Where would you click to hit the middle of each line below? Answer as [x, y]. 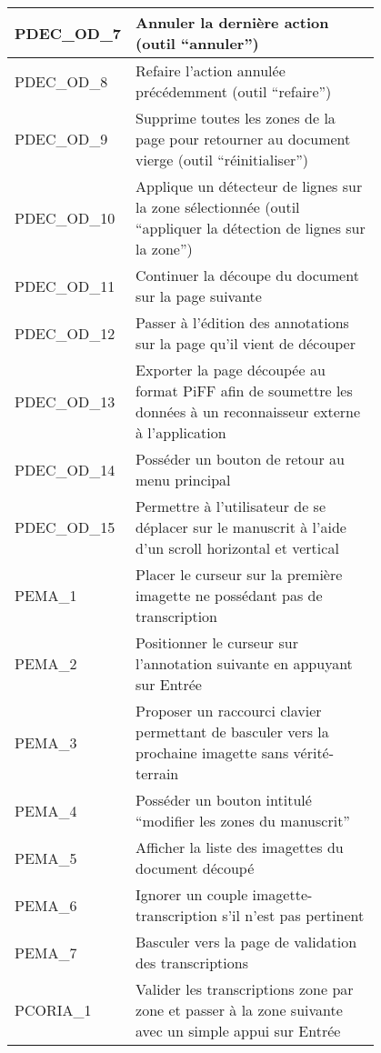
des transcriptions [192, 963]
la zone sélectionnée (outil [218, 207]
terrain [157, 773]
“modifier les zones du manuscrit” [243, 821]
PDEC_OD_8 [61, 81]
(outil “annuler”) [197, 43]
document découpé [195, 868]
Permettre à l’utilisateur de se [231, 506]
